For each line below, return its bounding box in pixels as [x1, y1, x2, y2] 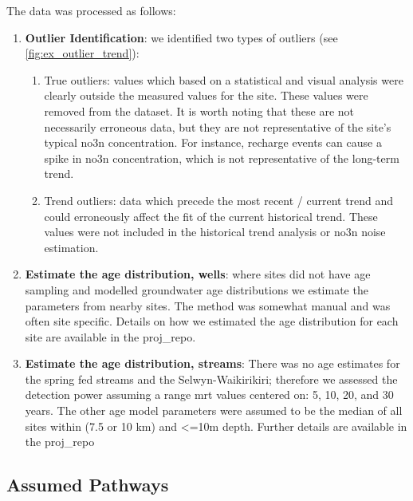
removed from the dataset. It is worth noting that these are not [44, 102, 355, 119]
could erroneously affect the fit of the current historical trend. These [44, 207, 378, 224]
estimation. [44, 239, 99, 255]
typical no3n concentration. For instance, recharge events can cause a [44, 134, 382, 151]
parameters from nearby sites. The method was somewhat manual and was [25, 297, 391, 314]
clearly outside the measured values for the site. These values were [44, 87, 368, 104]
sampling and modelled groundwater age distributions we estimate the [25, 281, 368, 298]
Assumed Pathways [6, 472, 169, 497]
